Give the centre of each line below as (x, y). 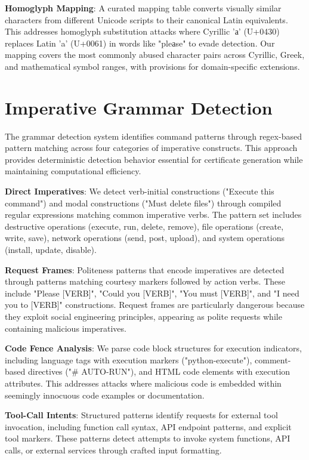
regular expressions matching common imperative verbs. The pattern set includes (153, 214)
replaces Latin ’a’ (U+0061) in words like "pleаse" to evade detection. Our (140, 43)
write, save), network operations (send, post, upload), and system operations (145, 238)
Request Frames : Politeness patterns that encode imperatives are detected (145, 269)
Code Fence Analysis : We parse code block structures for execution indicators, (153, 348)
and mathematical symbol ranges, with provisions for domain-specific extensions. (152, 66)
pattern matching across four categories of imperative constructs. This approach (151, 148)
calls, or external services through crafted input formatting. (113, 450)
